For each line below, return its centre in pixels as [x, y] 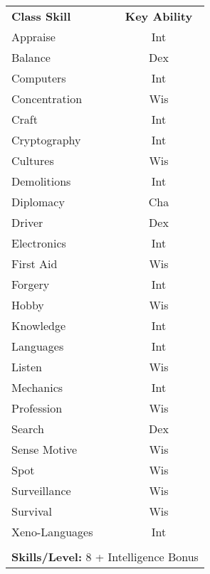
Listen [27, 367]
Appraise [33, 37]
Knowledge [39, 325]
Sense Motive [44, 449]
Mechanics [37, 387]
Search [28, 429]
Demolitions [41, 181]
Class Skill [41, 16]
